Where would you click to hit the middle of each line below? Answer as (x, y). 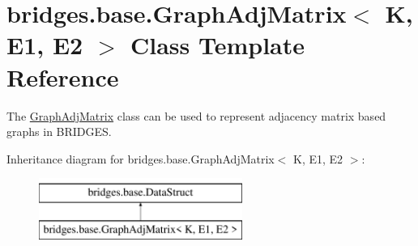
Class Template (218, 45)
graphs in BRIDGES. (59, 131)
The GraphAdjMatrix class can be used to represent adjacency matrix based (196, 115)
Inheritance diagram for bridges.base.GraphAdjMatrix (141, 158)
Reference (63, 76)
